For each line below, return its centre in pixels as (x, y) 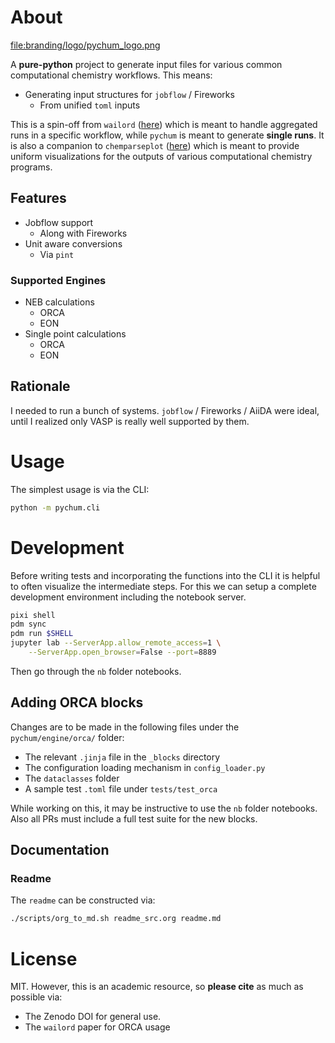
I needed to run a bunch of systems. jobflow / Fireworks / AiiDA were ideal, (165, 410)
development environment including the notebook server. (128, 597)
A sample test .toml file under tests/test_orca (121, 788)
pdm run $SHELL (42, 634)
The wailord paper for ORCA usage (97, 1027)
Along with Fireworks (83, 233)
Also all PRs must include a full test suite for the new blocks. (134, 818)
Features (38, 198)
